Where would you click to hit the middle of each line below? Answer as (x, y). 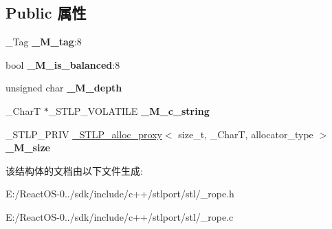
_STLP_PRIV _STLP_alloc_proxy (84, 134)
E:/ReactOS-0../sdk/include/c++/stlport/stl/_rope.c (120, 216)
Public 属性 (46, 13)
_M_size (28, 148)
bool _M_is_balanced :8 (63, 64)
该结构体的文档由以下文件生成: (74, 170)
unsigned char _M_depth (64, 88)
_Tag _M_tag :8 (44, 42)
